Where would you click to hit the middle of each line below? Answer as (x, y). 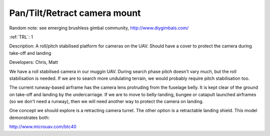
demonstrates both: (29, 118)
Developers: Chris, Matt (34, 62)
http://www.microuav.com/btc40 (43, 127)
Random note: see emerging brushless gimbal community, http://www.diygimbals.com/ (99, 28)
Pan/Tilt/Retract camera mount (75, 13)
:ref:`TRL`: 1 (21, 37)
